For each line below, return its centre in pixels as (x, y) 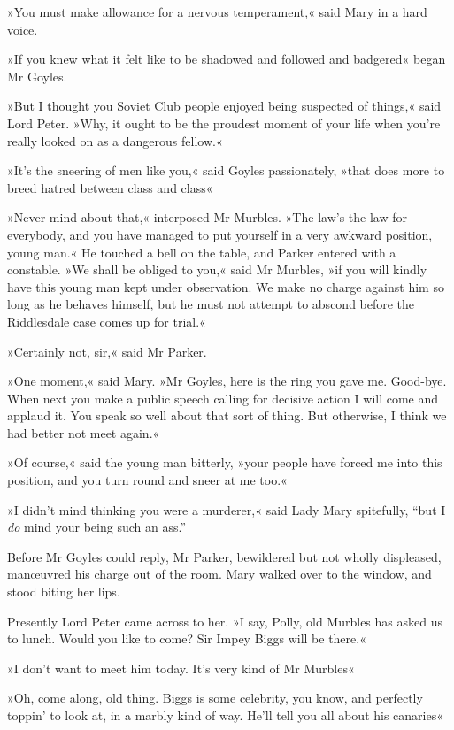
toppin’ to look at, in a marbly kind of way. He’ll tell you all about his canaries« (226, 715)
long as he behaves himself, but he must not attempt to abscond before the (211, 304)
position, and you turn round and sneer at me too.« (147, 480)
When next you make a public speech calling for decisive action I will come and (223, 398)
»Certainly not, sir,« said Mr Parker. (107, 351)
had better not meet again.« (84, 432)
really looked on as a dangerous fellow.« (115, 140)
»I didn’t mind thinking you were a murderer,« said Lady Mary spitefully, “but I (227, 509)
